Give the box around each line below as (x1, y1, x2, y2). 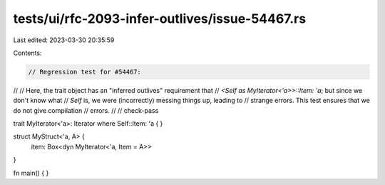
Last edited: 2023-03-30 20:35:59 (13, 36, 115, 44)
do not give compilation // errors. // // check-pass (13, 106, 159, 114)
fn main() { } (13, 169, 49, 177)
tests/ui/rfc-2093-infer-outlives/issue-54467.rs (13, 11, 307, 26)
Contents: (13, 49, 42, 57)
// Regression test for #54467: (28, 68, 142, 76)
